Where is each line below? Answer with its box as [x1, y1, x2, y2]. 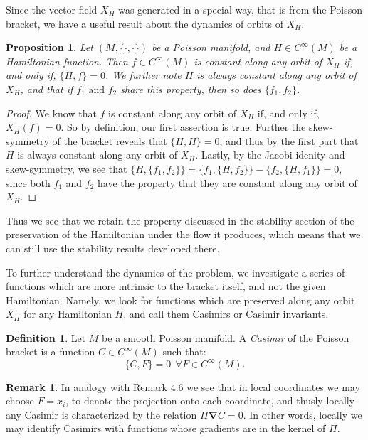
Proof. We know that [6, 105, 97, 120]
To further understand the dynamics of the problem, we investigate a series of [6, 264, 345, 279]
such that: [162, 344, 206, 359]
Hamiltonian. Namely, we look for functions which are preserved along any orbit [6, 292, 355, 307]
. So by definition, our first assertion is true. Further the [61, 119, 306, 134]
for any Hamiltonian [23, 306, 112, 321]
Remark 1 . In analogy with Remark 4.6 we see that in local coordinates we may [6, 379, 360, 394]
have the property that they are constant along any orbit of [98, 175, 357, 190]
